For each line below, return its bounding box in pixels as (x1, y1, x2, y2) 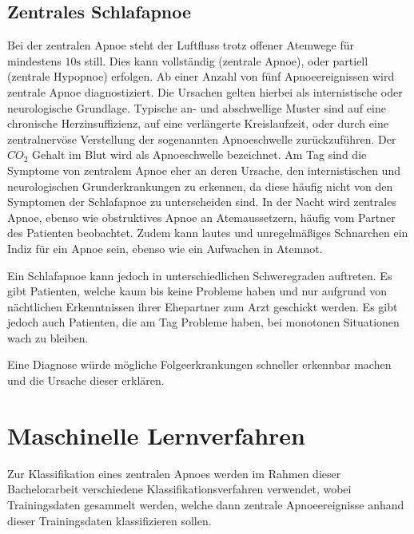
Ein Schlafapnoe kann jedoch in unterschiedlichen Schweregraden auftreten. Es (7, 267, 392, 283)
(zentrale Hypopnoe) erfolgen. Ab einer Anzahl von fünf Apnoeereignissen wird (7, 68, 395, 85)
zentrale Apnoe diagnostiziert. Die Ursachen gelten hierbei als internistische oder (7, 83, 403, 100)
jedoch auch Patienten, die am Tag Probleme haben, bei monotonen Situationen (7, 314, 400, 330)
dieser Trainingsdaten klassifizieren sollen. (7, 512, 212, 528)
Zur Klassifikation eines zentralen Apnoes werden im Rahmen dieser (7, 465, 341, 481)
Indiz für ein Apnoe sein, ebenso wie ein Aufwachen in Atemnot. (7, 239, 323, 256)
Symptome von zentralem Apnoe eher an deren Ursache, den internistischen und (7, 161, 400, 178)
